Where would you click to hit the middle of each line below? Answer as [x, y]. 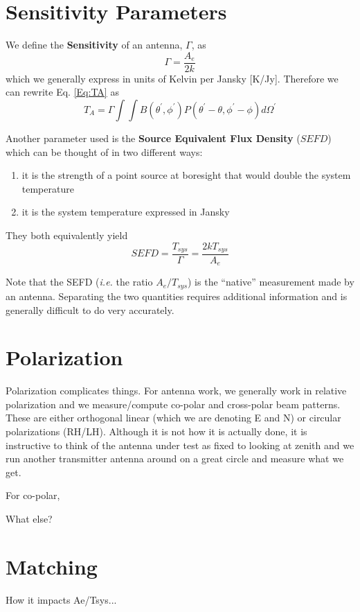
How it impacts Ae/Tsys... [61, 599]
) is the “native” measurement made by [271, 282]
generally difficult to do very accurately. [90, 309]
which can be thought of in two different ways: [104, 151]
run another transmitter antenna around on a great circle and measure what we [175, 458]
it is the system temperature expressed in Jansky [126, 212]
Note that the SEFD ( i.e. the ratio [79, 282]
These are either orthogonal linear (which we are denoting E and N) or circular [173, 418]
